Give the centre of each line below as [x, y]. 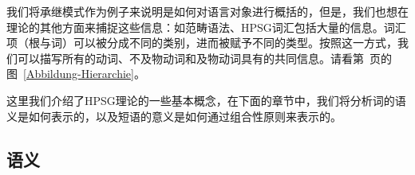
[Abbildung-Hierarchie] [79, 74]
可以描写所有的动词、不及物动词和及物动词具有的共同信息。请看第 [190, 58]
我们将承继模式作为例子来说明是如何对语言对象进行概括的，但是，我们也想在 [207, 11]
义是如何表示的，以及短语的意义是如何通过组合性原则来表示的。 [174, 116]
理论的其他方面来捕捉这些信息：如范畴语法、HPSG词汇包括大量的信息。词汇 [206, 27]
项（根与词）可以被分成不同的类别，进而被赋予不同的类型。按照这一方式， [202, 43]
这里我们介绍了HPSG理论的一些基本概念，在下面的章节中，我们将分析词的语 [206, 100]
